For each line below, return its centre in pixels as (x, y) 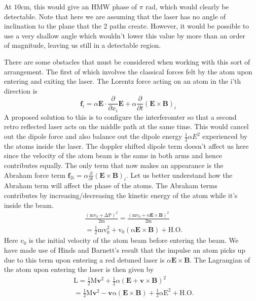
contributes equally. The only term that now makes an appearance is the (114, 165)
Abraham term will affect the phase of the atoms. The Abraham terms (111, 185)
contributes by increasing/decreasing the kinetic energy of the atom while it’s (121, 195)
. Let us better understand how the (179, 175)
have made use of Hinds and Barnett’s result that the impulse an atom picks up (125, 250)
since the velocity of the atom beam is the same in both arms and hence (113, 155)
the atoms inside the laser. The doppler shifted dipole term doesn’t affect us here (127, 146)
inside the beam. (29, 205)
